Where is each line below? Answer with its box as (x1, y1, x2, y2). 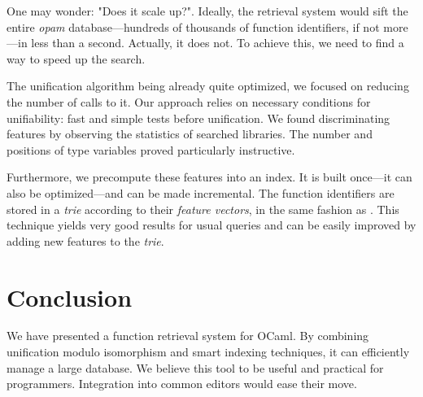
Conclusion (7, 280, 133, 313)
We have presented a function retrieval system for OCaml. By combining (7, 327, 369, 344)
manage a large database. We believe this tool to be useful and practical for (7, 359, 384, 376)
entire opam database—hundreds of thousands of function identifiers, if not (7, 18, 380, 35)
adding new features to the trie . (7, 232, 164, 249)
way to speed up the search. (7, 50, 146, 67)
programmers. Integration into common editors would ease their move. (7, 375, 357, 392)
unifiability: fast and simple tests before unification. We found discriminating (7, 109, 390, 126)
